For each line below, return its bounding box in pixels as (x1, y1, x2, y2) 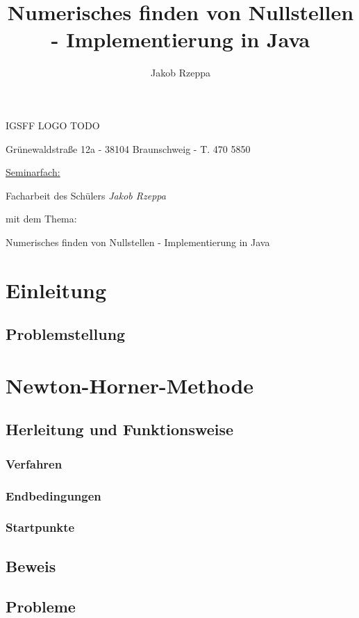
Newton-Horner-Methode (6, 371, 254, 399)
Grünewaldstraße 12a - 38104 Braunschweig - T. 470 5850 (6, 141, 251, 156)
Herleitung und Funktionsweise (6, 418, 234, 440)
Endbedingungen (6, 487, 101, 504)
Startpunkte (6, 519, 75, 536)
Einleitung (6, 275, 107, 304)
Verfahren (6, 455, 62, 472)
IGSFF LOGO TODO (6, 117, 100, 132)
